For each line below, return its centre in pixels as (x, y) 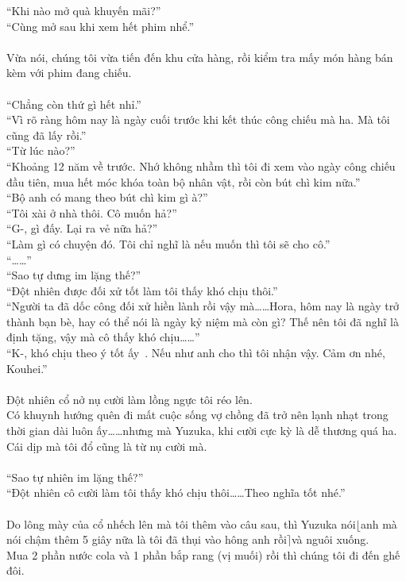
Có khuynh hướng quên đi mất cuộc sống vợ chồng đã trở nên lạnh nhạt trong (197, 415)
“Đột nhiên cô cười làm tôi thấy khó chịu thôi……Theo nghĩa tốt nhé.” (176, 493)
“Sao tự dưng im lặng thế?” (74, 275)
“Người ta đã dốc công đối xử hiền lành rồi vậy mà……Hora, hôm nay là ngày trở (203, 306)
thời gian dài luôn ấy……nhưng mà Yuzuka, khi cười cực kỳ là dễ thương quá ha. (202, 431)
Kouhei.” (27, 368)
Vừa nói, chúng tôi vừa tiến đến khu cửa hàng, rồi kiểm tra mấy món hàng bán (200, 57)
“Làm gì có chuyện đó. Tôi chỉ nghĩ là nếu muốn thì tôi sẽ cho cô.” (168, 243)
